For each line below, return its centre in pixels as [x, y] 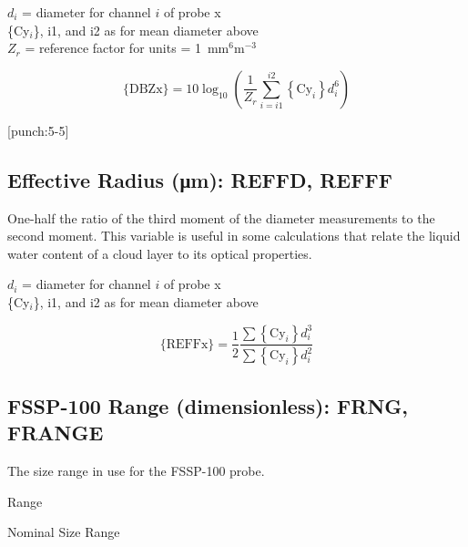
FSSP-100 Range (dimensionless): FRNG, [208, 405]
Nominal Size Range [64, 532]
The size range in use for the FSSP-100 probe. [136, 471]
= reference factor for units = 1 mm [127, 48]
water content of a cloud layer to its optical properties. [160, 253]
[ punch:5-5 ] [38, 130]
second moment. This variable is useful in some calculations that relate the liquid [234, 236]
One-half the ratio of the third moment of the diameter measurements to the [221, 217]
